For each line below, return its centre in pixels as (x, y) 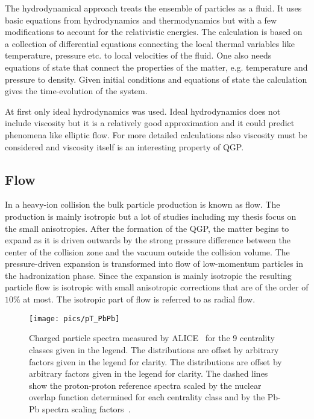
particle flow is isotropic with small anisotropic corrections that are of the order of (157, 287)
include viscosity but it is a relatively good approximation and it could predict (150, 123)
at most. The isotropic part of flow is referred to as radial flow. (139, 299)
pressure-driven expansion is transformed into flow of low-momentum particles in (154, 264)
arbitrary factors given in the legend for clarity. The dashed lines (149, 373)
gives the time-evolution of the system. (76, 91)
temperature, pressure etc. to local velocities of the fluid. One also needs (138, 55)
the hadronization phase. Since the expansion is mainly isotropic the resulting (148, 275)
